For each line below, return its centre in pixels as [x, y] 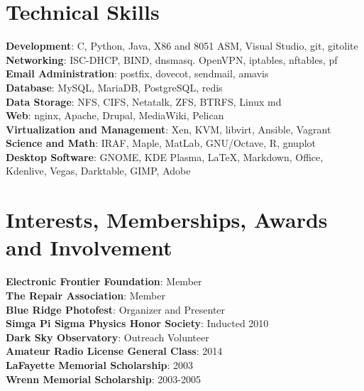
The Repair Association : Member [86, 295]
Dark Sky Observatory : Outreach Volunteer [107, 337]
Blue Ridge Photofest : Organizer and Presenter [116, 309]
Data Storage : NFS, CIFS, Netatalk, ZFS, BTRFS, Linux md [144, 101]
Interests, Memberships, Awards [167, 220]
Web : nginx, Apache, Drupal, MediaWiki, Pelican [115, 115]
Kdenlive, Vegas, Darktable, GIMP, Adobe [98, 171]
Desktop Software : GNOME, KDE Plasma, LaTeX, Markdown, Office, [165, 156]
